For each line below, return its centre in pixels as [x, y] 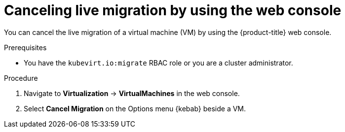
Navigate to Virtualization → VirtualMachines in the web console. [132, 93]
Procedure [21, 78]
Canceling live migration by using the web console [173, 10]
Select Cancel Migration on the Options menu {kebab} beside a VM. [135, 108]
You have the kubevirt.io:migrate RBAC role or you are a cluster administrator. [158, 63]
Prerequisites [25, 47]
